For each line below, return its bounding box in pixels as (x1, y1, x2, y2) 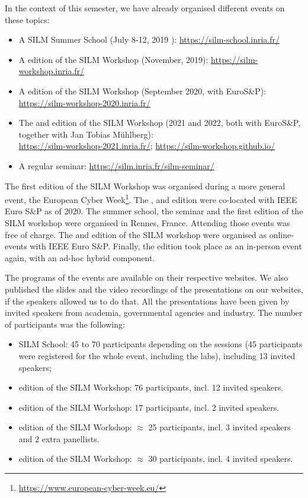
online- (269, 228, 294, 240)
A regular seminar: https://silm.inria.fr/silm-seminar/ (18, 159, 214, 172)
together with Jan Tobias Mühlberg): (18, 128, 153, 140)
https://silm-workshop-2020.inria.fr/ (18, 96, 150, 109)
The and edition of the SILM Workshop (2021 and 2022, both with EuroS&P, (18, 116, 301, 129)
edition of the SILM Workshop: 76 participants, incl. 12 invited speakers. (18, 381, 284, 394)
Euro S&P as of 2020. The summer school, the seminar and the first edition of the (5, 205, 303, 217)
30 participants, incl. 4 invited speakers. (148, 452, 293, 465)
